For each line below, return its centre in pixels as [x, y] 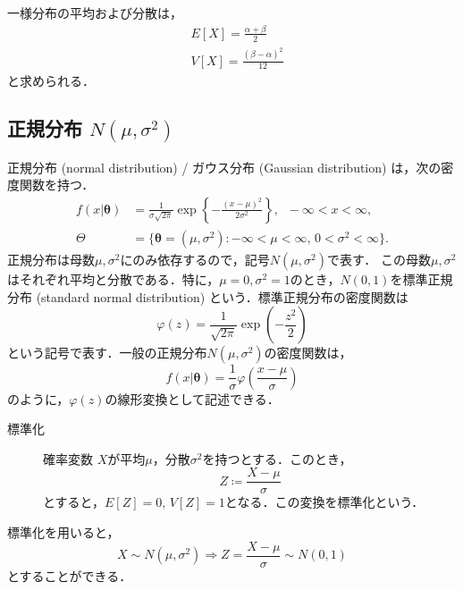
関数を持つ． [57, 185]
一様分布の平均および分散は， [95, 13]
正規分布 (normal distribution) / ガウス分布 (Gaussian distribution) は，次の [224, 167]
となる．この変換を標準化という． [324, 502]
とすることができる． [70, 575]
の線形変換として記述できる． [192, 398]
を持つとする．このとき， [277, 458]
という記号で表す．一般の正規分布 [107, 353]
